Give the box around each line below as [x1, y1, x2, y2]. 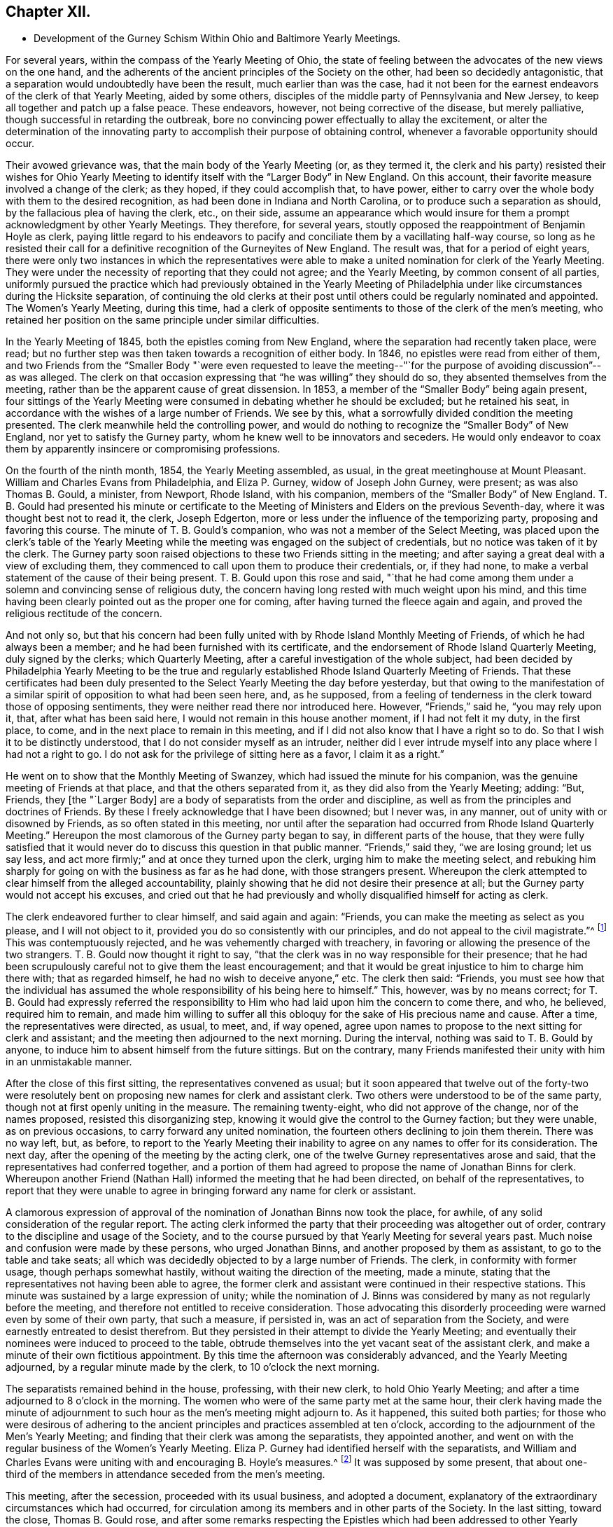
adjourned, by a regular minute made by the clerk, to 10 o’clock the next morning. [6, 1361, 380, 1374]
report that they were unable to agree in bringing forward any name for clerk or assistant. [6, 1184, 416, 1197]
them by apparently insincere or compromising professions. [6, 443, 281, 455]
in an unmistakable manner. [6, 1056, 132, 1068]
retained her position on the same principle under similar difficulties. [6, 314, 320, 326]
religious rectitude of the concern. [6, 607, 162, 620]
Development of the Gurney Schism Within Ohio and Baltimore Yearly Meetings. [34, 32, 401, 45]
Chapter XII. [6, 3, 91, 20]
